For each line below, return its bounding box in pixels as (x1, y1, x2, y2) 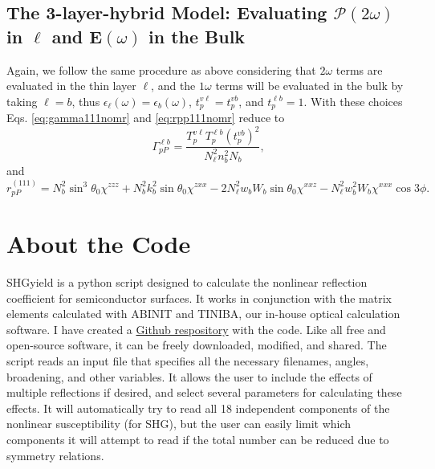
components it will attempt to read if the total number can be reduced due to (6, 431, 389, 448)
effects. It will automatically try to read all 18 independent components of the (6, 399, 390, 416)
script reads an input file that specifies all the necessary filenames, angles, (6, 353, 369, 369)
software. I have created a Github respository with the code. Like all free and (6, 320, 386, 337)
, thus (71, 92, 100, 109)
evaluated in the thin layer (6, 77, 136, 94)
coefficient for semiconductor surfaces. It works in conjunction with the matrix (6, 289, 392, 306)
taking (6, 92, 38, 109)
